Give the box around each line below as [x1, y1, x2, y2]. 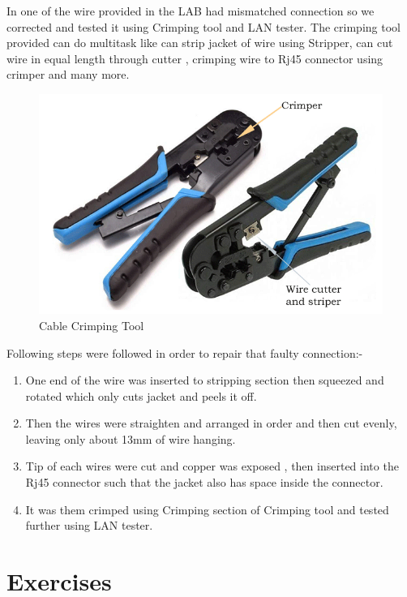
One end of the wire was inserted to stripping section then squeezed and [25, 372, 384, 389]
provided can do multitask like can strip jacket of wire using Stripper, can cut [6, 34, 393, 51]
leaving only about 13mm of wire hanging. [25, 430, 236, 447]
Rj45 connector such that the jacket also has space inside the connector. [25, 474, 383, 491]
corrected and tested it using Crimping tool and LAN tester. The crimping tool [6, 18, 401, 35]
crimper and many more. [6, 66, 130, 83]
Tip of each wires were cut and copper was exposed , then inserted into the [25, 457, 399, 475]
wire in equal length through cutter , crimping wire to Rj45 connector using [6, 49, 383, 67]
